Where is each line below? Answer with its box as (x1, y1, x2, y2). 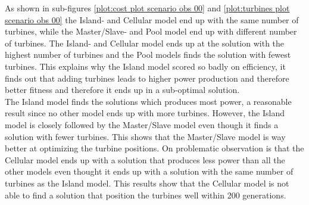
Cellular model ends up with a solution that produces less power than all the (5, 153, 285, 166)
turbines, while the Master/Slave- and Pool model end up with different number (5, 25, 297, 38)
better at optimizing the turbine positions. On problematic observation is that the (5, 142, 304, 154)
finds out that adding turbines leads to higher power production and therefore (5, 72, 289, 84)
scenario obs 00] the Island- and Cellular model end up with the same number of (5, 13, 299, 26)
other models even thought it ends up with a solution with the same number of (5, 165, 294, 178)
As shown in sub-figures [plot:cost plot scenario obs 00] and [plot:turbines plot (5, 2, 290, 14)
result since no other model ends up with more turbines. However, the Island (5, 107, 285, 119)
